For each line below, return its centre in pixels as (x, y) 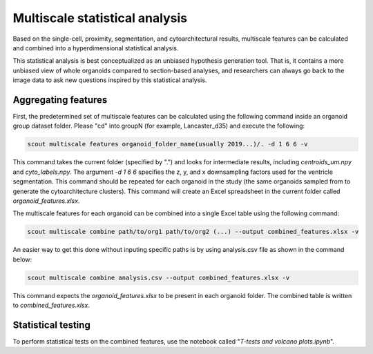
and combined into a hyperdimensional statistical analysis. (96, 48)
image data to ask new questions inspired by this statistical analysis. (110, 80)
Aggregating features (60, 100)
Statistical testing (52, 325)
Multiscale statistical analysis (100, 18)
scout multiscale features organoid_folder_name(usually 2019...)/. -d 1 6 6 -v (168, 144)
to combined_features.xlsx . (51, 305)
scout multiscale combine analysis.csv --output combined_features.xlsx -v (159, 277)
